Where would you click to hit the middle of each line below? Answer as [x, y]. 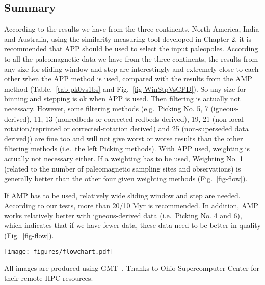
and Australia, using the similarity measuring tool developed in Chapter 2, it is [128, 38]
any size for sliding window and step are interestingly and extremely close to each [131, 68]
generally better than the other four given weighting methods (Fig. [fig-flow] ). [126, 178]
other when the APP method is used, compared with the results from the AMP [128, 79]
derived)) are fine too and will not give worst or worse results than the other [124, 138]
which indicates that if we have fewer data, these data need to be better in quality [132, 225]
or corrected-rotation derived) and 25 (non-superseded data [156, 129]
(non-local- [229, 118]
